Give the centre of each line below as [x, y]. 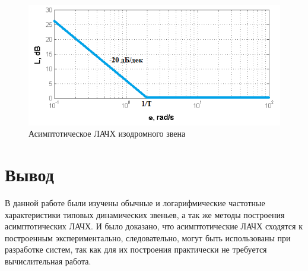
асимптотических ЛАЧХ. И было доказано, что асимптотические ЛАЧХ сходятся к [154, 226]
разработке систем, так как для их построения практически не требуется [136, 249]
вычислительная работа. [48, 261]
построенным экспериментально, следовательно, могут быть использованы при [148, 237]
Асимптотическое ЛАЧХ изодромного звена [107, 133]
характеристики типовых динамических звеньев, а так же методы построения [145, 214]
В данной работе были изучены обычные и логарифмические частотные [135, 203]
